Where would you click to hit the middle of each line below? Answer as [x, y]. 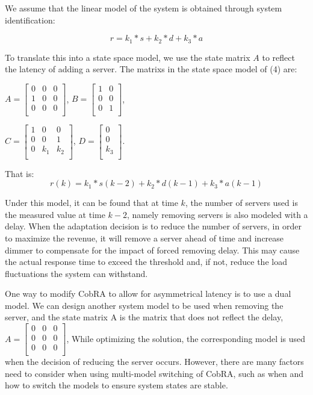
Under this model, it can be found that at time [91, 203]
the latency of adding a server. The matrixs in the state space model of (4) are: [151, 69]
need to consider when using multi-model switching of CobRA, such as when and [154, 373]
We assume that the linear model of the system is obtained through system [144, 8]
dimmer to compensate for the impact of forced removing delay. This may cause [152, 250]
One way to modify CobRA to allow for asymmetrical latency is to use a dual [148, 294]
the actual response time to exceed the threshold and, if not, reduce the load [146, 262]
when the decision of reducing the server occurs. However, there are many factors [154, 362]
